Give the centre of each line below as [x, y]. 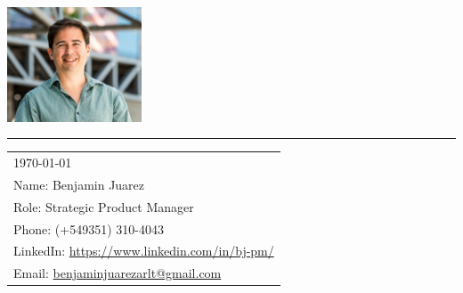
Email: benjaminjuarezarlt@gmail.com [118, 273]
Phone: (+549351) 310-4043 [89, 228]
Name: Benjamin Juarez [79, 184]
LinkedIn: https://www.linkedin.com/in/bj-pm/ [144, 251]
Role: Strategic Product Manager [104, 206]
